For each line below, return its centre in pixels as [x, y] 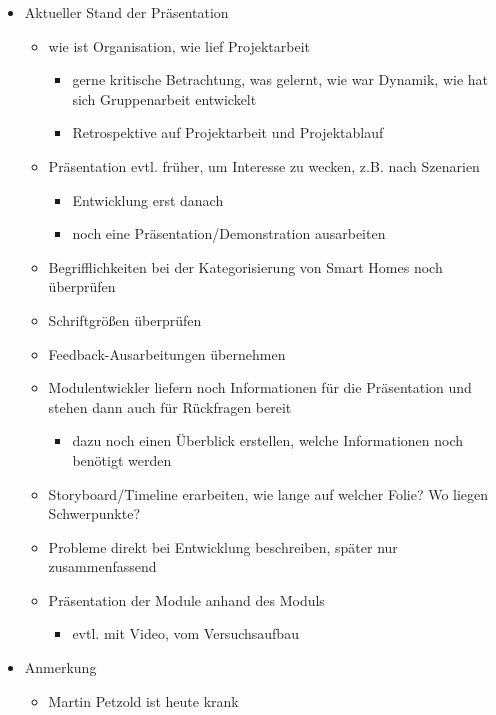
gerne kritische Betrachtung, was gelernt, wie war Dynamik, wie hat [280, 79]
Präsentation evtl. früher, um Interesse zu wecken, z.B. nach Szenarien [264, 165]
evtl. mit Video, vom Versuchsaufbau [185, 633]
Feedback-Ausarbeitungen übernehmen [167, 353]
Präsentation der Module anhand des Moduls [186, 599]
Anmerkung [60, 667]
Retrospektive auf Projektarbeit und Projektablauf [228, 132]
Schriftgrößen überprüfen [125, 319]
